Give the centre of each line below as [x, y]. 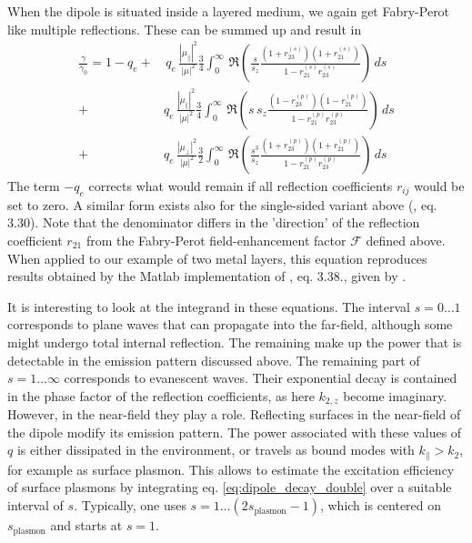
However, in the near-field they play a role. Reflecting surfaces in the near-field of [234, 414]
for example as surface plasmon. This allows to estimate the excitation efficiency [231, 469]
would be [439, 186]
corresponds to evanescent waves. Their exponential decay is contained [261, 378]
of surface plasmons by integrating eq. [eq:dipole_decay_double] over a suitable [230, 487]
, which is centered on [381, 505]
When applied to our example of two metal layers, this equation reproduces [217, 258]
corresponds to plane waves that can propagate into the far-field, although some [230, 324]
